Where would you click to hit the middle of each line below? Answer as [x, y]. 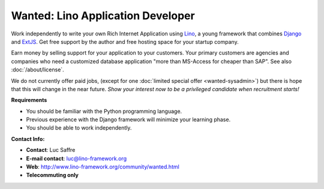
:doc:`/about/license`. [37, 70]
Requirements [29, 100]
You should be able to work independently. [79, 128]
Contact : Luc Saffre [51, 150]
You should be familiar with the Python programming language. [104, 111]
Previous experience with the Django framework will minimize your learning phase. [128, 119]
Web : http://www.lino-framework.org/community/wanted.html [103, 167]
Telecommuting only [52, 175]
